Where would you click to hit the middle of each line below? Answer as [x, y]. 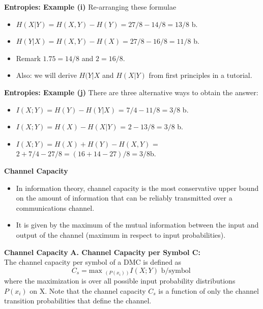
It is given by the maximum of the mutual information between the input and [137, 225]
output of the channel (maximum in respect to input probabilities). [121, 234]
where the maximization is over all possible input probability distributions [120, 281]
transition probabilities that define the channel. [78, 301]
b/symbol [176, 271]
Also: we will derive [46, 75]
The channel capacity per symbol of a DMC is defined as [93, 262]
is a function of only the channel [209, 290]
